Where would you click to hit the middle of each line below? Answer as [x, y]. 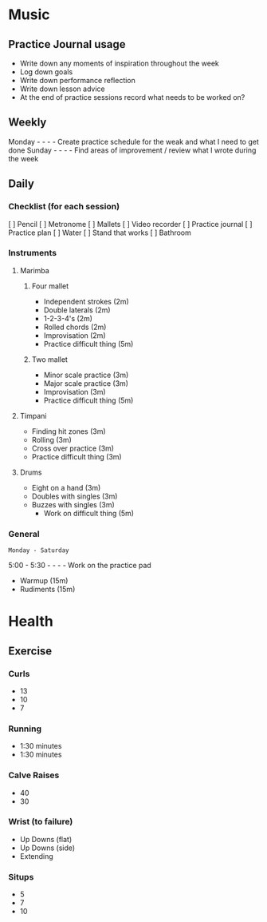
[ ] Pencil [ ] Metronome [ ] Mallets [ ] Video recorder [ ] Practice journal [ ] [130, 224]
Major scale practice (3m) [86, 383]
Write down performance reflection [77, 80]
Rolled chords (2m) [75, 327]
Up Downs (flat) [46, 839]
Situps [21, 876]
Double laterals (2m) [77, 310]
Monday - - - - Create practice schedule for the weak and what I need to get [133, 141]
